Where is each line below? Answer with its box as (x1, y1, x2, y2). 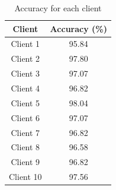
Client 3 (11, 67, 40, 80)
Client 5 (11, 96, 40, 109)
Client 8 (11, 141, 40, 153)
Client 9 (11, 156, 40, 168)
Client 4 (11, 81, 40, 94)
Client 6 (11, 111, 40, 123)
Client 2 (11, 52, 40, 65)
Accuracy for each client (14, 2, 102, 14)
